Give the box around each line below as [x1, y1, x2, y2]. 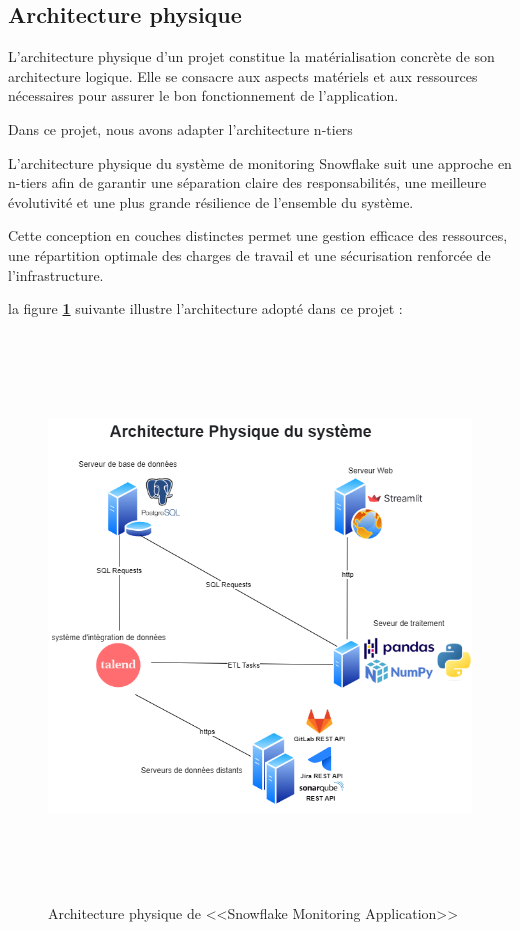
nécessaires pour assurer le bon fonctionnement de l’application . [8, 85, 399, 106]
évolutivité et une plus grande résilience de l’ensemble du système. [8, 191, 414, 212]
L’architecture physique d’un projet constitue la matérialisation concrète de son [8, 46, 495, 67]
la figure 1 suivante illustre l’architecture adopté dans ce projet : [8, 298, 403, 319]
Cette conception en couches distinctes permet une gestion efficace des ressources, [8, 225, 508, 246]
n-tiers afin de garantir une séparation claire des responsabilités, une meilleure [8, 172, 487, 193]
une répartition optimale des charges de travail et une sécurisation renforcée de [8, 244, 491, 265]
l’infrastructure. [8, 264, 104, 285]
